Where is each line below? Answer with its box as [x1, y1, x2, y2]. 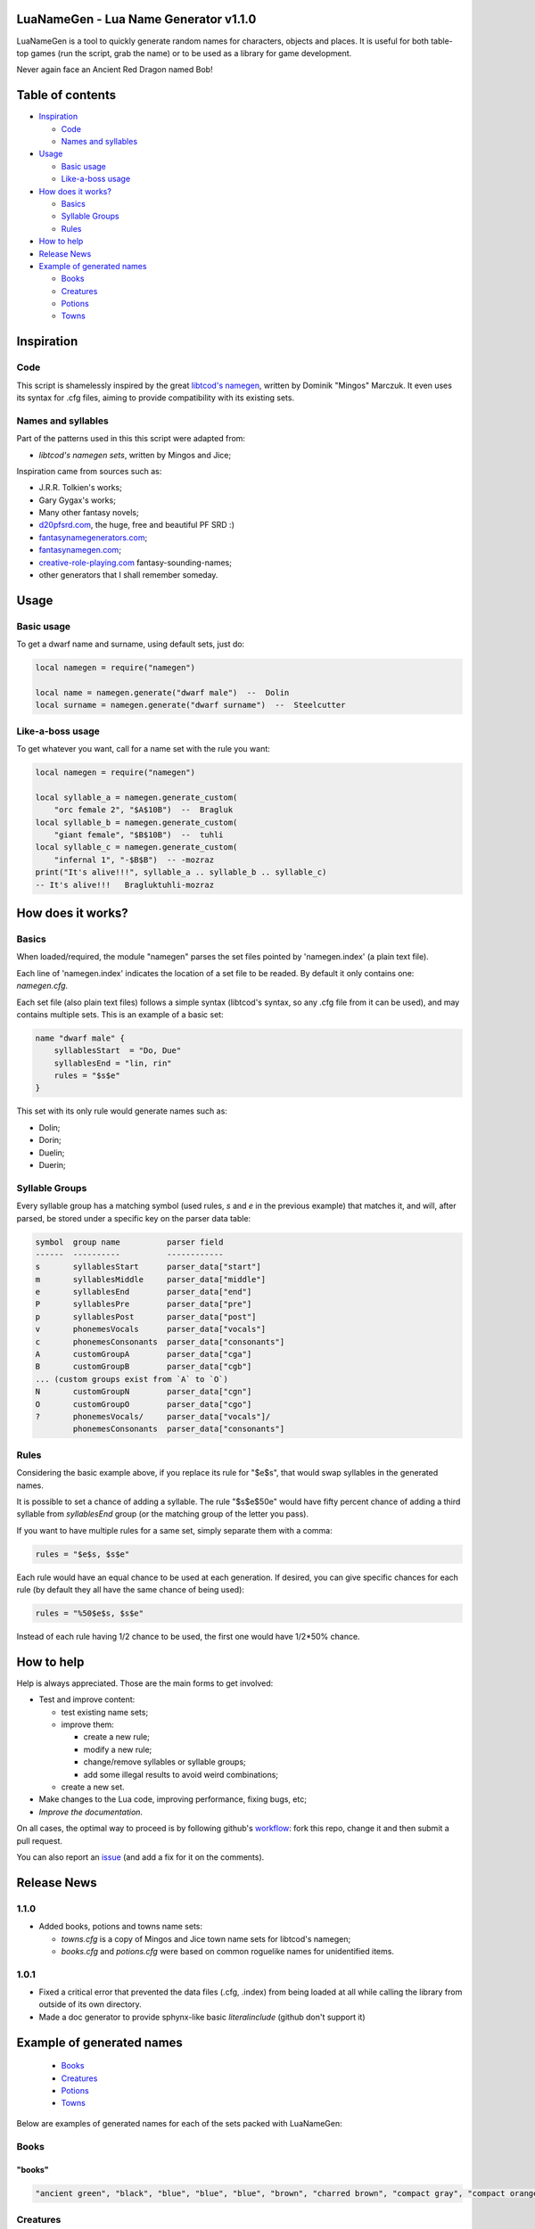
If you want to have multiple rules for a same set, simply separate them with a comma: [16, 1525, 333, 1535]
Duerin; [38, 1160, 66, 1170]
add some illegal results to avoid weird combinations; [83, 1769, 279, 1780]
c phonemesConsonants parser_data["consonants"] [35, 1337, 285, 1346]
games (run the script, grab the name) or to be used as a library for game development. [30, 47, 352, 58]
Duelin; [38, 1147, 65, 1158]
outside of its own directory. [38, 1999, 142, 2010]
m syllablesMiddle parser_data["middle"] [35, 1274, 267, 1284]
